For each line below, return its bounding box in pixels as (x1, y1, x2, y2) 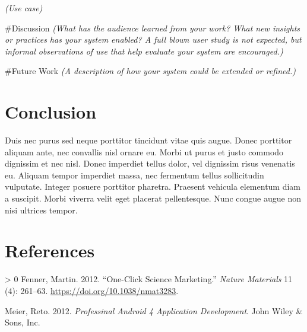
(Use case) (5, 2, 43, 14)
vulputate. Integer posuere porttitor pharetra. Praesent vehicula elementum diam (5, 180, 301, 193)
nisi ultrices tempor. (5, 203, 78, 216)
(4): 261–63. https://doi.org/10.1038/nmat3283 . (5, 284, 179, 296)
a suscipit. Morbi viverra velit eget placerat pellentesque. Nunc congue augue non (5, 192, 301, 205)
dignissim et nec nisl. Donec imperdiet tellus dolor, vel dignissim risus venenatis (5, 157, 295, 170)
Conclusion (5, 100, 97, 124)
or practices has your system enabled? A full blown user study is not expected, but (5, 33, 302, 46)
